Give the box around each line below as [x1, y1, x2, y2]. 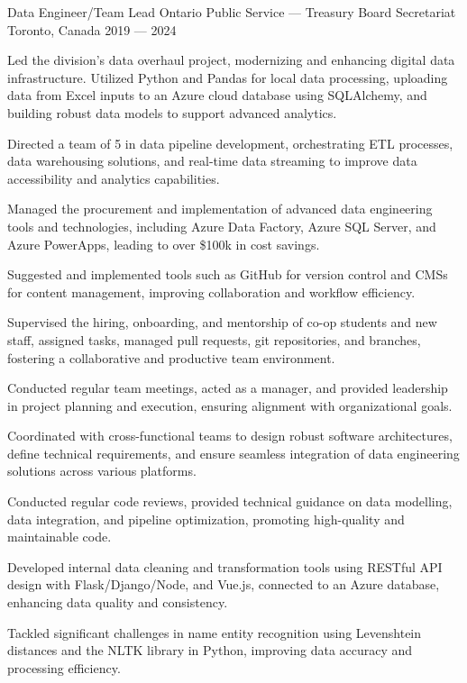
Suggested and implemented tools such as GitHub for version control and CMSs [7, 265, 448, 284]
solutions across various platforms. [7, 461, 197, 480]
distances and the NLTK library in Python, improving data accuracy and [7, 641, 413, 660]
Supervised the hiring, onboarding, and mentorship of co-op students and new [7, 313, 437, 332]
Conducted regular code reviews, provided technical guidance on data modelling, [7, 492, 453, 511]
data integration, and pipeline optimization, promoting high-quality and [7, 509, 405, 528]
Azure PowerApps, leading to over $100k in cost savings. [7, 234, 320, 253]
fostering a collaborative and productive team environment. [7, 348, 335, 367]
